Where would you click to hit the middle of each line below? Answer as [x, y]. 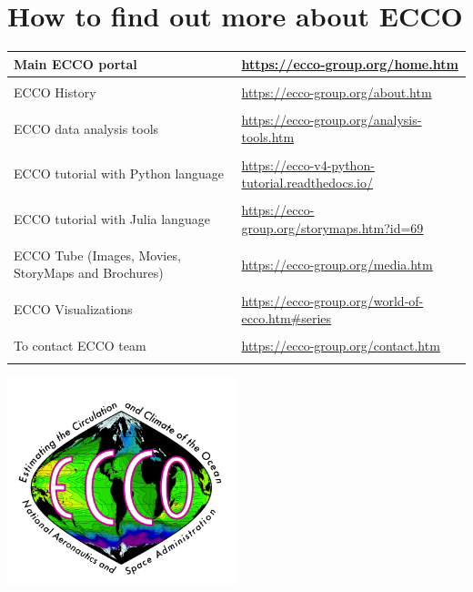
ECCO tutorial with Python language [119, 174]
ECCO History [55, 92]
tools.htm [268, 137]
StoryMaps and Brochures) [89, 273]
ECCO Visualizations [73, 309]
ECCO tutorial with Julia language [112, 218]
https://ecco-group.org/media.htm [337, 264]
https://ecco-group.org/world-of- [332, 300]
